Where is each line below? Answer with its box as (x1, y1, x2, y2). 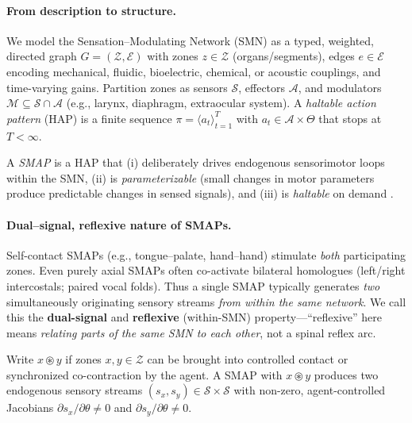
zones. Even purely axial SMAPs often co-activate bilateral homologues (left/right (6, 262, 406, 279)
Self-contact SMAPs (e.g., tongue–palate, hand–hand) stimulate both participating (6, 246, 406, 263)
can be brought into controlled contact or (147, 351, 348, 367)
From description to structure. (6, 2, 176, 18)
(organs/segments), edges (232, 48, 355, 64)
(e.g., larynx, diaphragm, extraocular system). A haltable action (66, 94, 376, 111)
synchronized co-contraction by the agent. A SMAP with (6, 366, 283, 383)
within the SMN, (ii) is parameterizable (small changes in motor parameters (6, 169, 375, 186)
